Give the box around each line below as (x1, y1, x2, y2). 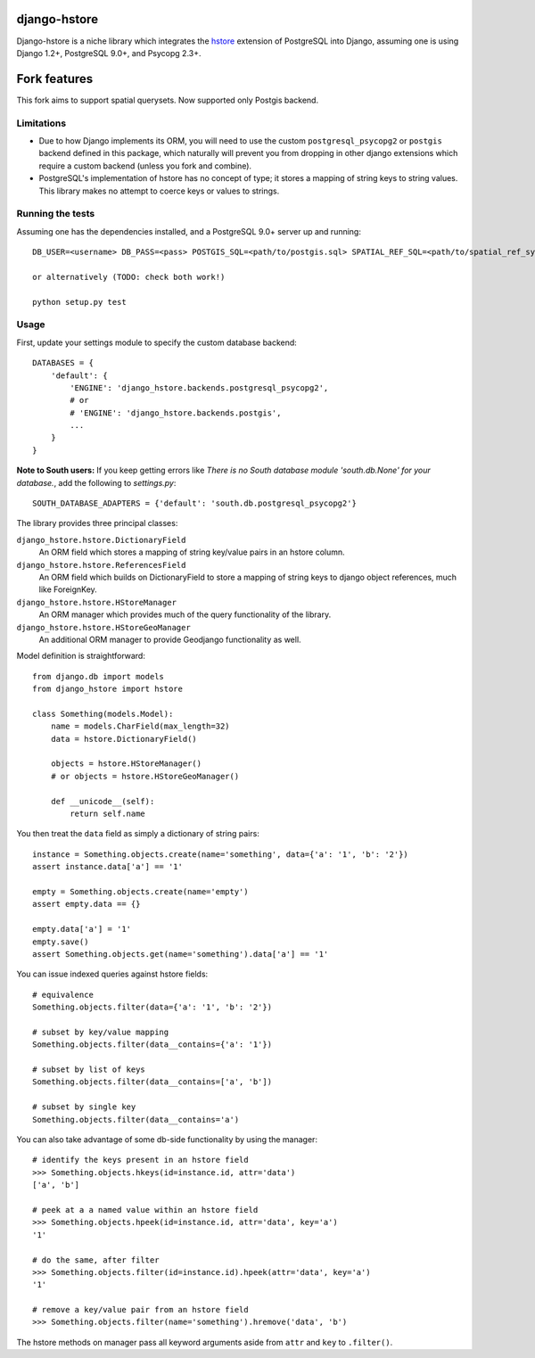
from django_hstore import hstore (32, 684, 183, 695)
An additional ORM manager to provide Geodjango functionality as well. (38, 634, 302, 645)
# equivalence (32, 990, 94, 1000)
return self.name (70, 809, 146, 819)
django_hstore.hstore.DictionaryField (16, 535, 186, 545)
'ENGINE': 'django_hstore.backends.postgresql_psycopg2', (70, 383, 329, 392)
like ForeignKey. (38, 584, 97, 595)
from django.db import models (32, 671, 165, 681)
